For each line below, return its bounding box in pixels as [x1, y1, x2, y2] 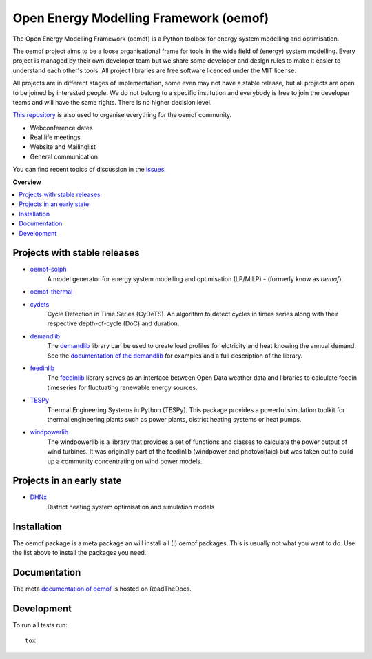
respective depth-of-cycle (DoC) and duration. [47, 319, 180, 327]
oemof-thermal [30, 287, 73, 296]
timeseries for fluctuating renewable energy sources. [47, 383, 198, 392]
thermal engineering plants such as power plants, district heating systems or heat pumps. [47, 415, 302, 423]
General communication [30, 152, 98, 161]
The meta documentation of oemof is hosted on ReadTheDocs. [12, 585, 192, 593]
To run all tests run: [12, 620, 68, 629]
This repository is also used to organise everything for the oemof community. [12, 111, 232, 119]
